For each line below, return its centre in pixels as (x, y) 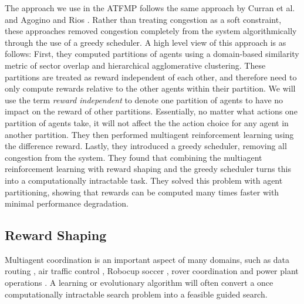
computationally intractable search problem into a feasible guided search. (136, 294)
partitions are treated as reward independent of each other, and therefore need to (151, 77)
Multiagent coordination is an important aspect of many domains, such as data (147, 259)
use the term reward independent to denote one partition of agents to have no (144, 99)
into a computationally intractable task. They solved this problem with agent (144, 180)
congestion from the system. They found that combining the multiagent (134, 157)
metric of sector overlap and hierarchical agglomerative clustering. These (135, 65)
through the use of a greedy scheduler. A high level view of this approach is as (146, 42)
